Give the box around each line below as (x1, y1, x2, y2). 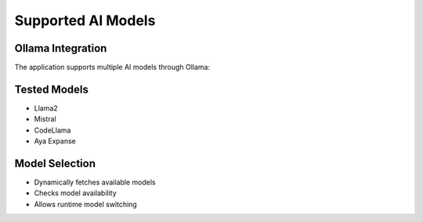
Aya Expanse (34, 136, 76, 146)
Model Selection (14, 157, 96, 170)
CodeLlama (34, 126, 71, 135)
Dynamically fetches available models (34, 177, 156, 187)
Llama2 (34, 103, 58, 113)
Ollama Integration (14, 42, 107, 55)
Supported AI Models (14, 12, 156, 29)
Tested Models (14, 82, 89, 96)
